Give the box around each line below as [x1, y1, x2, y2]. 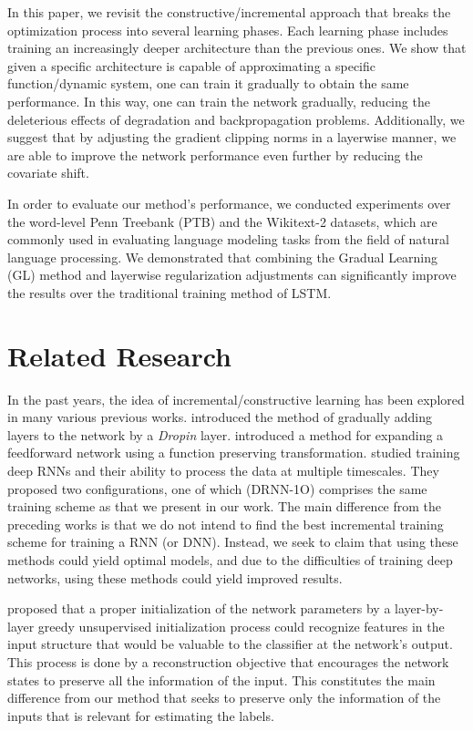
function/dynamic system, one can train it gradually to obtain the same [7, 74, 409, 93]
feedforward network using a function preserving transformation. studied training [7, 443, 460, 462]
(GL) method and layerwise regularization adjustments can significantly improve [7, 265, 457, 284]
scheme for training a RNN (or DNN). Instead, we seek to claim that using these [7, 532, 458, 551]
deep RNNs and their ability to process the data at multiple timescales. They [7, 461, 439, 479]
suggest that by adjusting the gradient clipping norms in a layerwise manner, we [7, 128, 457, 147]
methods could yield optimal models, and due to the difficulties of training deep [7, 550, 453, 569]
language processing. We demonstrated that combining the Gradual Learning [7, 247, 438, 266]
